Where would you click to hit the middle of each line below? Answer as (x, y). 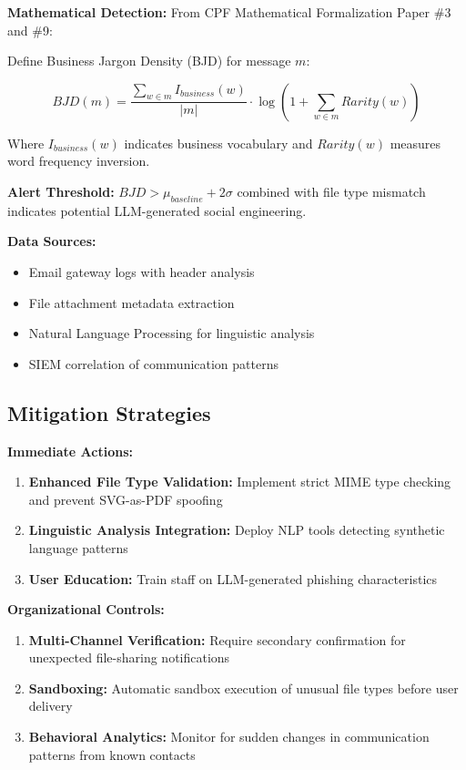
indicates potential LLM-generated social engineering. (157, 210)
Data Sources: (52, 241)
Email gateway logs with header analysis (142, 271)
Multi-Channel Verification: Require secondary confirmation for (217, 639)
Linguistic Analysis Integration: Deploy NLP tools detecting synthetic (237, 530)
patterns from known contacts (112, 754)
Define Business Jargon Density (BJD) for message (149, 61)
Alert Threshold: (61, 191)
